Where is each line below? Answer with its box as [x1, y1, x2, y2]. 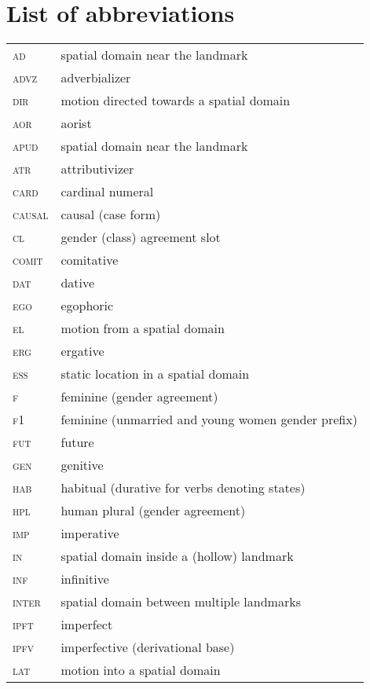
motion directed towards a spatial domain [60, 91, 291, 110]
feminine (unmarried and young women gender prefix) [60, 410, 357, 429]
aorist [60, 114, 92, 133]
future [60, 433, 94, 452]
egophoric [60, 296, 114, 315]
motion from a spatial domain [60, 319, 225, 338]
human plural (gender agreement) [60, 501, 246, 520]
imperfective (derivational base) [60, 638, 235, 657]
